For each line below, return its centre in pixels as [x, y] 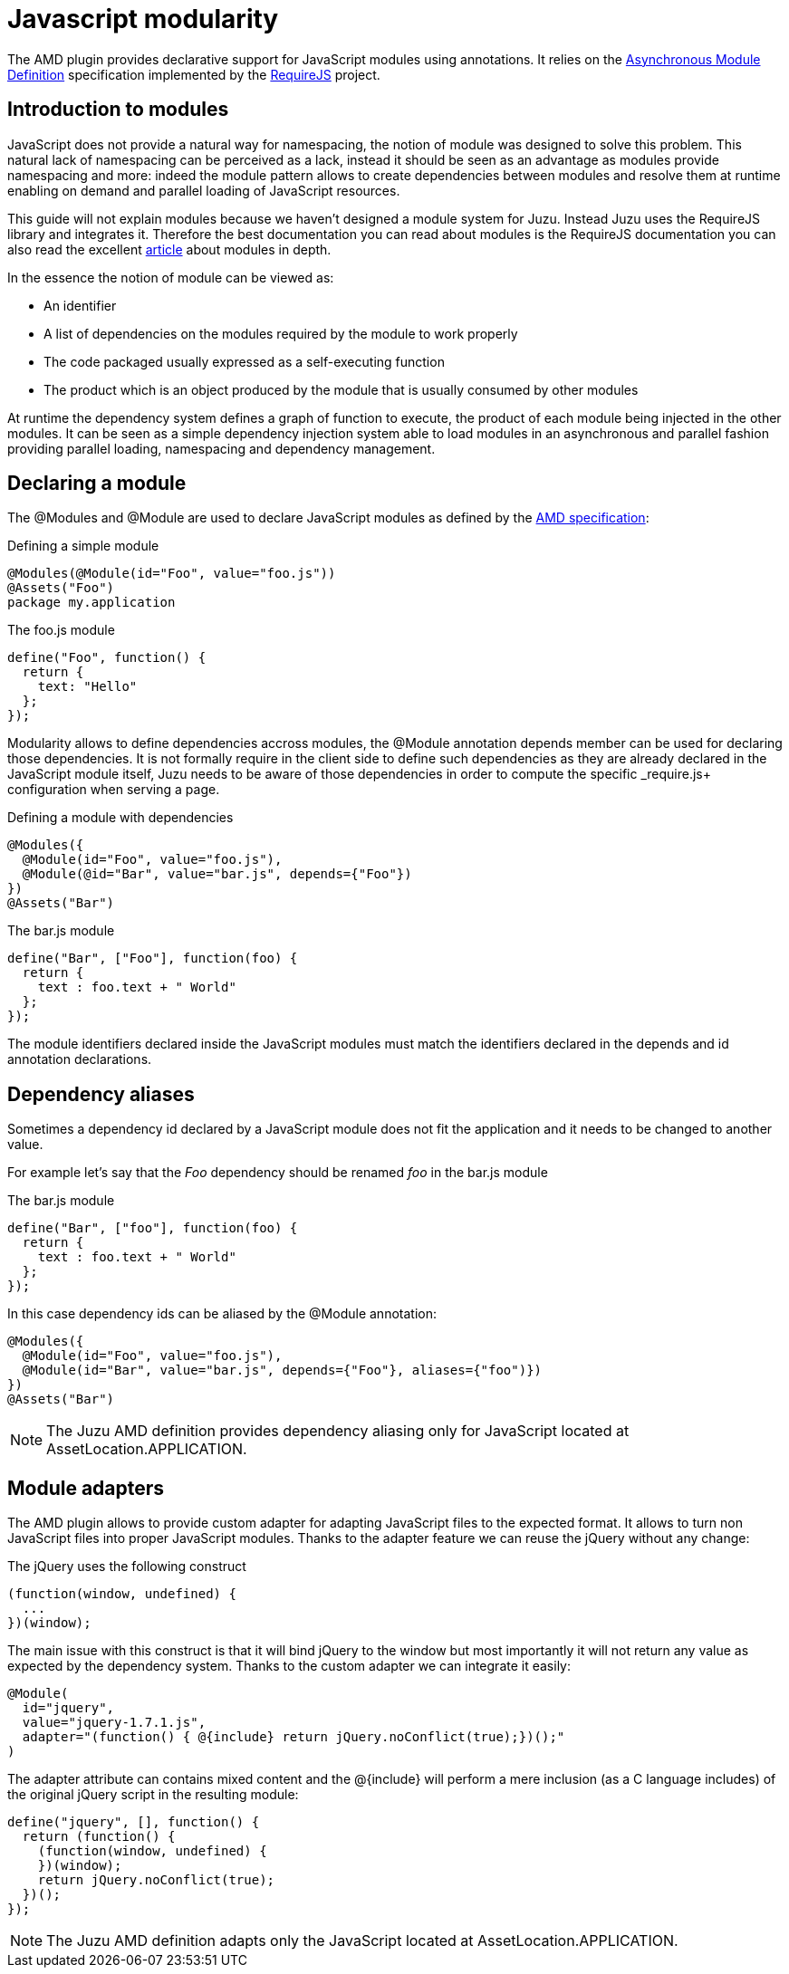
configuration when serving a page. [114, 790]
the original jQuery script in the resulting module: [153, 1795]
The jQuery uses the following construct [127, 1567]
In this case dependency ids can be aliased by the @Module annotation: [222, 1314]
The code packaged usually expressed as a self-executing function [244, 361]
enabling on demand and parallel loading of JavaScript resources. [204, 190]
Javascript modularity [143, 19]
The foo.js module [61, 630]
